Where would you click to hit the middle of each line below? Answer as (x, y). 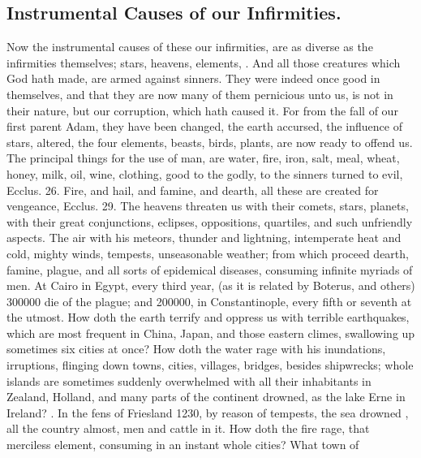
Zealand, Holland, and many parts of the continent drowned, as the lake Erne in (206, 397)
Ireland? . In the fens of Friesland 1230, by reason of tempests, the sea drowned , (208, 412)
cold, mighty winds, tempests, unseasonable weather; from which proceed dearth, (208, 253)
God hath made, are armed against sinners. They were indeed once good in (193, 78)
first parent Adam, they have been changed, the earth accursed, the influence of (204, 126)
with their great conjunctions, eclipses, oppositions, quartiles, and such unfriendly (210, 221)
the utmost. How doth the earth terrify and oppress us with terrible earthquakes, (208, 317)
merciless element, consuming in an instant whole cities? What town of (183, 445)
